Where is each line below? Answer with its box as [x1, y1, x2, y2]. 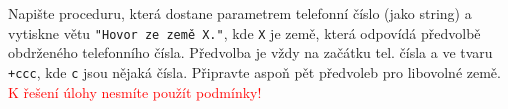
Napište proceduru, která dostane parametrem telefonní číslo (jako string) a [8, 3, 472, 23]
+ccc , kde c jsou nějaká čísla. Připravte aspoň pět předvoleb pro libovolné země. [8, 61, 501, 82]
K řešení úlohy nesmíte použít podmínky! [8, 81, 262, 102]
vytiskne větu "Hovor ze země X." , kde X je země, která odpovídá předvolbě [8, 22, 481, 43]
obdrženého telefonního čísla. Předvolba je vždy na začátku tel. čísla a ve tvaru [8, 42, 493, 63]
